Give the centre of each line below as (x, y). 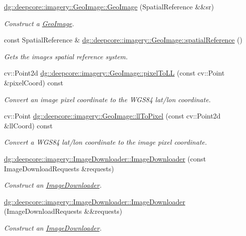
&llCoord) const (28, 125)
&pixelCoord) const (34, 82)
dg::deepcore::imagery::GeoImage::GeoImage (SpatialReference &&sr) (109, 6)
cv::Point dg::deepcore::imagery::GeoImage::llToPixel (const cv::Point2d (112, 116)
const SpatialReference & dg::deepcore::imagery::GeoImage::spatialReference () (123, 40)
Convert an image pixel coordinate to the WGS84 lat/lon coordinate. (107, 99)
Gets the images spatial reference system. (66, 56)
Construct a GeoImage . (39, 23)
